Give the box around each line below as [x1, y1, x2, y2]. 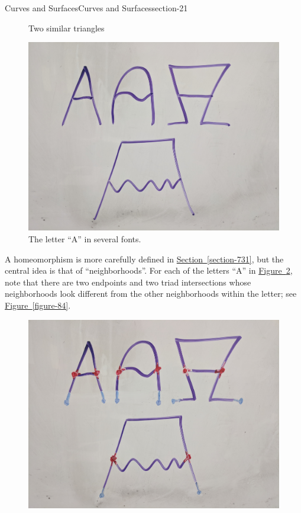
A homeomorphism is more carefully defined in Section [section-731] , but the [5, 252, 284, 265]
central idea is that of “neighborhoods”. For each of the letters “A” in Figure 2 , [5, 264, 293, 277]
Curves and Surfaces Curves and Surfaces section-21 [5, 2, 188, 14]
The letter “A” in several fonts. [28, 233, 141, 245]
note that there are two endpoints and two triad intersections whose [5, 275, 251, 288]
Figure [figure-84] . [5, 299, 71, 312]
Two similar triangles [28, 21, 105, 34]
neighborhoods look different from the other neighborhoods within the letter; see [5, 287, 297, 300]
